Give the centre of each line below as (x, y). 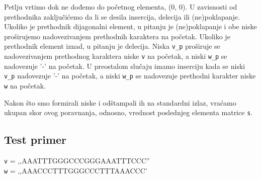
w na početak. (25, 85)
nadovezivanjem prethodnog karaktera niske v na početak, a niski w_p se (116, 56)
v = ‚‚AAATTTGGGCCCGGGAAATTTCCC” (77, 161)
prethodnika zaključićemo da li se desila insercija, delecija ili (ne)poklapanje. (122, 16)
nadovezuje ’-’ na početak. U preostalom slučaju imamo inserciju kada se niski (125, 66)
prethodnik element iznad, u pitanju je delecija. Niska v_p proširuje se (112, 46)
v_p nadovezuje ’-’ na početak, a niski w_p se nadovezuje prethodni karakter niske (130, 76)
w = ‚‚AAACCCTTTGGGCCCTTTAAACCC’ (76, 170)
